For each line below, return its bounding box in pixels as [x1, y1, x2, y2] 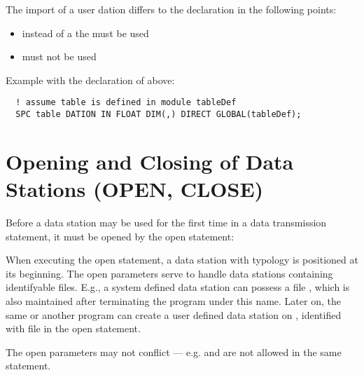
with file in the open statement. [6, 321, 141, 336]
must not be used [22, 49, 97, 64]
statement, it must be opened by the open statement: [6, 229, 234, 243]
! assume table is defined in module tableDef [15, 97, 237, 108]
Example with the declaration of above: [6, 72, 175, 87]
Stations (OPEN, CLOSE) [6, 175, 264, 203]
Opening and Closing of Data [6, 146, 294, 175]
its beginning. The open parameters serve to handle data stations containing [6, 266, 333, 280]
